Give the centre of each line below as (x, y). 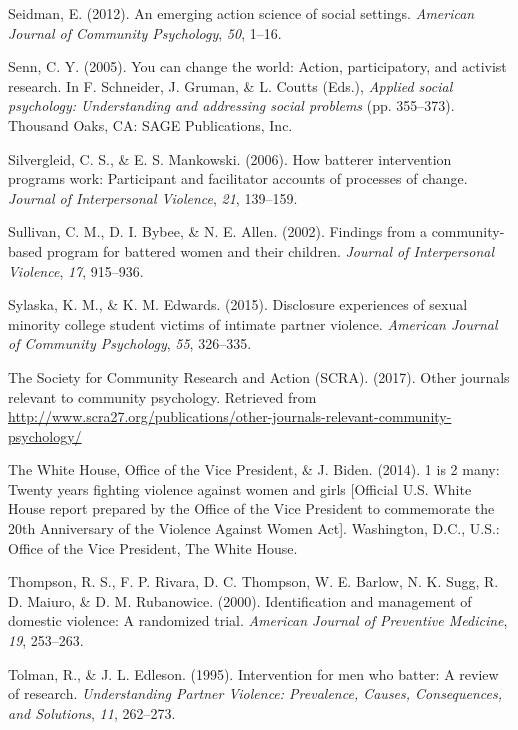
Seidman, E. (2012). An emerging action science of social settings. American (241, 13)
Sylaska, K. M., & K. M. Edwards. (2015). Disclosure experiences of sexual (238, 304)
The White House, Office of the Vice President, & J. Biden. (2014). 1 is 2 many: (254, 469)
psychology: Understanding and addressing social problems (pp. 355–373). (231, 105)
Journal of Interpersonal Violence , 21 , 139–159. (153, 197)
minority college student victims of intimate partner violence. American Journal (253, 323)
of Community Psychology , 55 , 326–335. (130, 343)
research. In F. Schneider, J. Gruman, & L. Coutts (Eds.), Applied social (230, 85)
